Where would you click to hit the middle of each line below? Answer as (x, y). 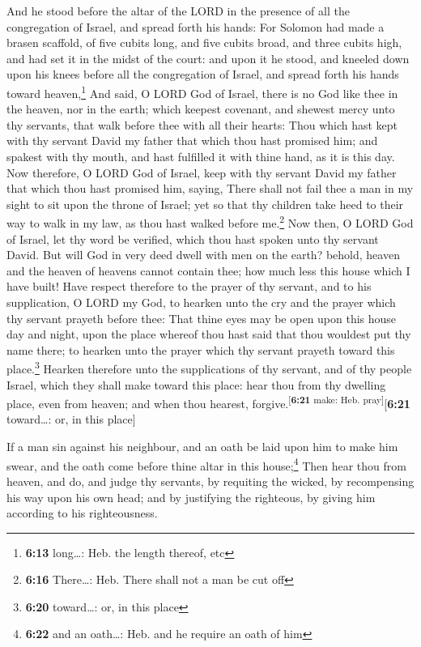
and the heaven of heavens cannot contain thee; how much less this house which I (208, 270)
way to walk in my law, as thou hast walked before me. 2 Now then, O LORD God (210, 222)
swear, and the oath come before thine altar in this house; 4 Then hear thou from (206, 464)
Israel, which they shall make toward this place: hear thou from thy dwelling (196, 384)
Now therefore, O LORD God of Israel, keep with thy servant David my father (202, 172)
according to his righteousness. (82, 513)
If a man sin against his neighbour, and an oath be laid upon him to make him (202, 447)
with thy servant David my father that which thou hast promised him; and (192, 140)
